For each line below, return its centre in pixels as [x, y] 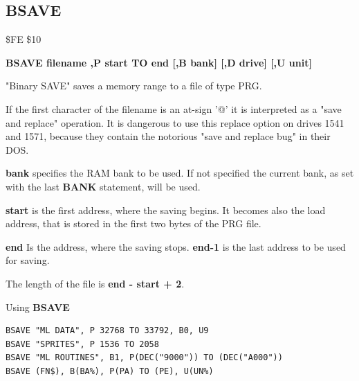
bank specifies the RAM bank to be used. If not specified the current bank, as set [180, 173]
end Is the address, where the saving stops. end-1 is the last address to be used [176, 246]
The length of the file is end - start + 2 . [95, 283]
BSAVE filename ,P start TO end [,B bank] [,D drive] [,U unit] [159, 62]
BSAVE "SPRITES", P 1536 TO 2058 [82, 344]
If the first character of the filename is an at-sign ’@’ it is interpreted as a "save [174, 108]
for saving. [28, 260]
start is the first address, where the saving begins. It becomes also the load [166, 210]
